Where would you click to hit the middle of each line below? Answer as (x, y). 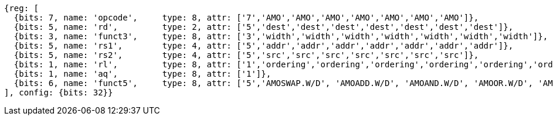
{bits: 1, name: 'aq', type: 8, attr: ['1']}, (143, 74)
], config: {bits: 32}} (59, 92)
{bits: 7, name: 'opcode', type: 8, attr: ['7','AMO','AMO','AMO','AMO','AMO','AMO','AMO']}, (246, 18)
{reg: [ (22, 8)
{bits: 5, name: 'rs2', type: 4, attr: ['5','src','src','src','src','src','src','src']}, (246, 55)
